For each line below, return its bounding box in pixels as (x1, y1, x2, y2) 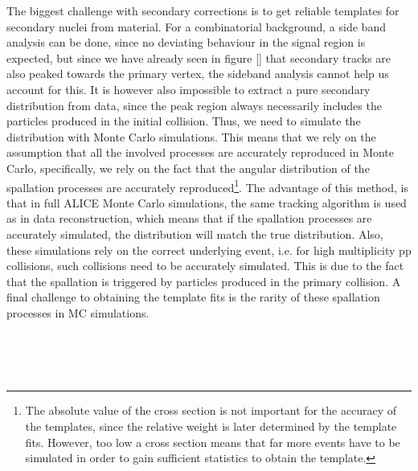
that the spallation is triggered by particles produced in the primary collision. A (6, 272, 401, 289)
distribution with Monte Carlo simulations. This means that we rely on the (6, 128, 376, 145)
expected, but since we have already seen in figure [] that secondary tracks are (6, 49, 391, 66)
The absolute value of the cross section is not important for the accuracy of (25, 402, 397, 419)
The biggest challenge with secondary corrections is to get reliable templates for (6, 2, 400, 18)
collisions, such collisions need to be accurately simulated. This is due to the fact (6, 257, 404, 274)
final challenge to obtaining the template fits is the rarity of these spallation (6, 289, 380, 305)
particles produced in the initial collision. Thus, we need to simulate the (6, 113, 361, 129)
